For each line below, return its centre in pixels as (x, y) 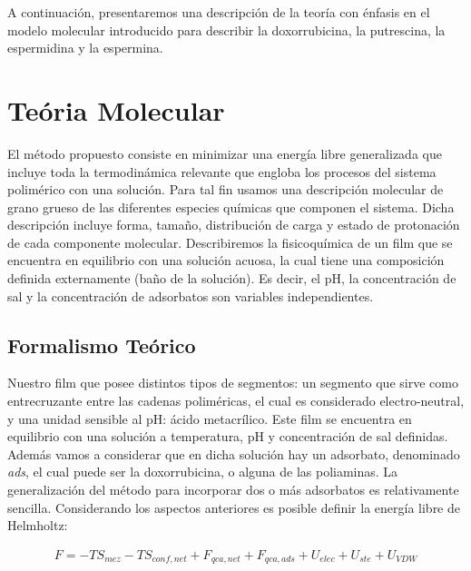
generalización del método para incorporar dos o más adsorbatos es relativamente (233, 490)
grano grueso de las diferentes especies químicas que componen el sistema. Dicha (231, 207)
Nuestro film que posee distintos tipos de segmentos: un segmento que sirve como (233, 383)
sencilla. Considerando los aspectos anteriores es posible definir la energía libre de (234, 507)
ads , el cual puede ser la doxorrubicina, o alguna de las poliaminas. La (203, 472)
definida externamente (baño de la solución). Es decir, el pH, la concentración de (232, 278)
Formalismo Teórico (102, 345)
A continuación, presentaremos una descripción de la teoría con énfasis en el (219, 12)
